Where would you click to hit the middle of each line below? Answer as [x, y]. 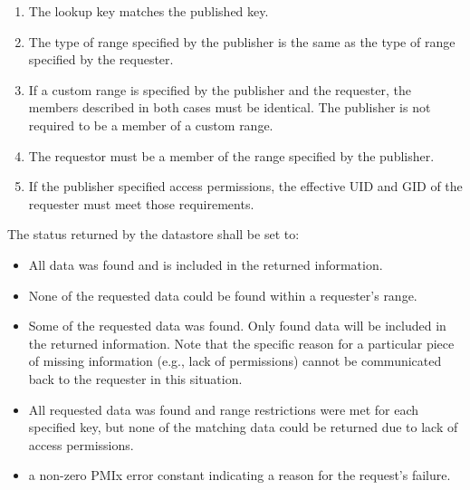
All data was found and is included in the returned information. [206, 264]
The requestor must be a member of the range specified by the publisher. [231, 155]
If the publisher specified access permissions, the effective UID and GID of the [245, 186]
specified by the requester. [101, 59]
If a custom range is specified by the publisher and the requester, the [220, 89]
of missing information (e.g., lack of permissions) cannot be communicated [235, 361]
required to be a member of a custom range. [151, 125]
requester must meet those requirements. [141, 203]
